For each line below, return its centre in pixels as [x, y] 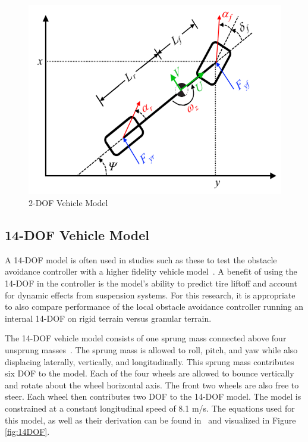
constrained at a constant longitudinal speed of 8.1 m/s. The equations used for [150, 408]
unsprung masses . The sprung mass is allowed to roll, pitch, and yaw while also [151, 349]
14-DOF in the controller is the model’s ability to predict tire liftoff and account [151, 283]
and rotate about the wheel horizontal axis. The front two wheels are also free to [152, 385]
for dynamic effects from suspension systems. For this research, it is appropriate [150, 295]
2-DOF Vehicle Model [68, 202]
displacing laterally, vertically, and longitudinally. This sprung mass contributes [150, 361]
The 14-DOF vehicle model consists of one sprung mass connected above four [146, 338]
